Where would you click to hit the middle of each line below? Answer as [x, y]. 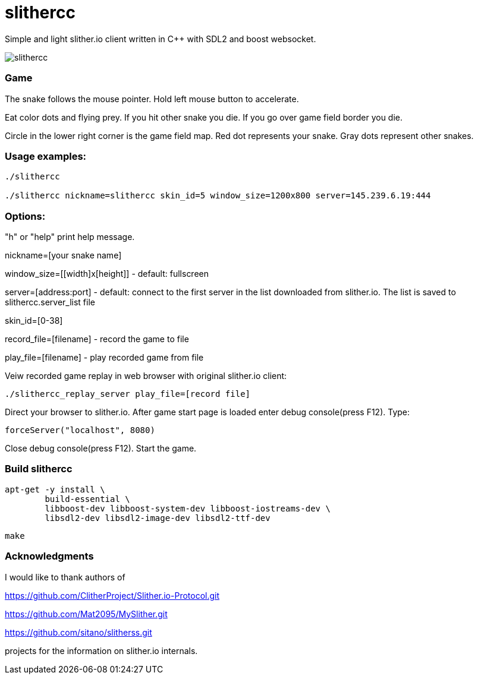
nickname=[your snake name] [63, 255]
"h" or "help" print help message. [70, 237]
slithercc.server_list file [50, 302]
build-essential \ [87, 499]
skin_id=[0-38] [34, 320]
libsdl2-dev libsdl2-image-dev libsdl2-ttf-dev [158, 518]
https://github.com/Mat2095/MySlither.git [86, 614]
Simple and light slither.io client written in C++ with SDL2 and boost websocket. [161, 39]
